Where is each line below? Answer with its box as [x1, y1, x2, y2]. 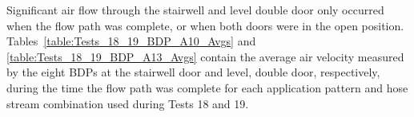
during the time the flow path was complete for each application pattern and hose [6, 79, 408, 96]
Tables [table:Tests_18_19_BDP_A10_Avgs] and [6, 33, 256, 49]
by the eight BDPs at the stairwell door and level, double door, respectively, [6, 64, 380, 80]
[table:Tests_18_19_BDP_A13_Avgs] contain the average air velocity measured [6, 48, 404, 64]
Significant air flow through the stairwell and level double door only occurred [6, 2, 384, 18]
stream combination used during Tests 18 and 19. [6, 95, 249, 111]
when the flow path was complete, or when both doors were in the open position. [6, 17, 404, 33]
